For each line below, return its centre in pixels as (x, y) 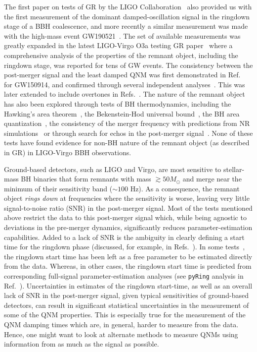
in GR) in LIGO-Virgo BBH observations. (68, 152)
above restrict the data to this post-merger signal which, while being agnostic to (125, 217)
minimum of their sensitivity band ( (58, 188)
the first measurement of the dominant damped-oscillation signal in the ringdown (127, 16)
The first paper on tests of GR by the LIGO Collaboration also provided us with (128, 6)
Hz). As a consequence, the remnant (185, 188)
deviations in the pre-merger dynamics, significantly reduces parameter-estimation (128, 227)
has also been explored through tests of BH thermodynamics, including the (118, 103)
